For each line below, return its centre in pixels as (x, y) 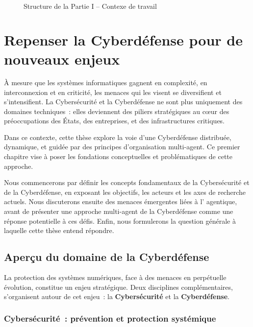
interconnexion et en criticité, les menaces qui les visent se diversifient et (113, 92)
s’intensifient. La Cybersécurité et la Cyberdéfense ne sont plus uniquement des (123, 102)
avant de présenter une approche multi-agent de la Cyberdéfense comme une (119, 211)
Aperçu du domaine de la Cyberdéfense (107, 257)
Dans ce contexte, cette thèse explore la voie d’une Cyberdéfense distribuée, (118, 137)
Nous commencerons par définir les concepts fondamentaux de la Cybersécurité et (127, 182)
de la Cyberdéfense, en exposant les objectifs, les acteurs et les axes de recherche (125, 192)
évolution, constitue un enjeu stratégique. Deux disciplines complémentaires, (118, 287)
